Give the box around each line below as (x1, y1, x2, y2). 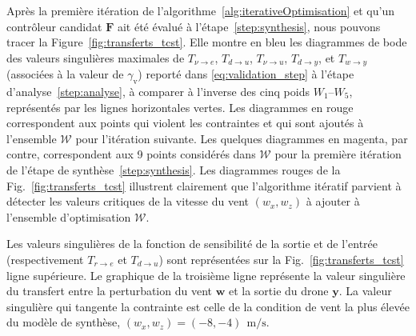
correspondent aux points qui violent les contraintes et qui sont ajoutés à (6, 114, 364, 131)
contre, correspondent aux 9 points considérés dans (6, 146, 256, 162)
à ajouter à (306, 193, 360, 210)
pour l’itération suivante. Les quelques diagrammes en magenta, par (75, 130, 408, 146)
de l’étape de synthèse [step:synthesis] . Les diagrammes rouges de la (6, 162, 341, 178)
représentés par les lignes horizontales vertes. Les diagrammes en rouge (6, 98, 354, 115)
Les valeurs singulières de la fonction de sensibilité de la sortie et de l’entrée (6, 235, 378, 252)
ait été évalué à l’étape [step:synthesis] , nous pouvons (117, 18, 381, 34)
